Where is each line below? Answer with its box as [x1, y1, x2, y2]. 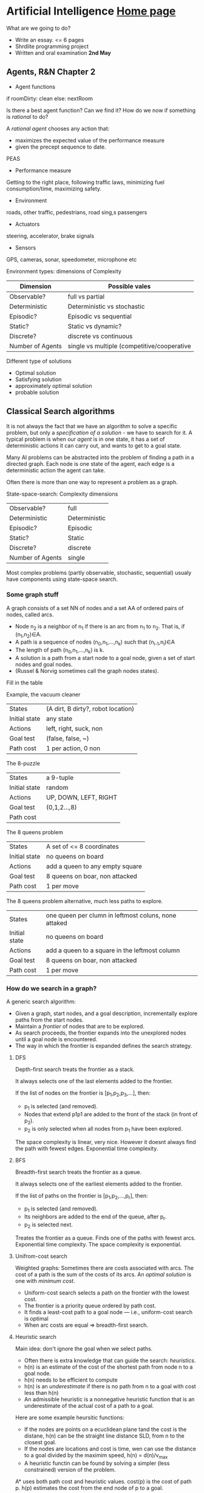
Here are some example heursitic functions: [15, 1414, 124, 1421]
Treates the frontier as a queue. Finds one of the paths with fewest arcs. [15, 1234, 196, 1242]
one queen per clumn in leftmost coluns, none [46, 912, 177, 920]
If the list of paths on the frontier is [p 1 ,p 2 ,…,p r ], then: [15, 1192, 148, 1201]
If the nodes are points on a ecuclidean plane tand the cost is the [24, 1425, 187, 1433]
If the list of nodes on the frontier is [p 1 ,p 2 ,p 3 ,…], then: [15, 1089, 151, 1098]
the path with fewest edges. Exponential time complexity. [15, 1145, 158, 1152]
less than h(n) [24, 1389, 59, 1396]
